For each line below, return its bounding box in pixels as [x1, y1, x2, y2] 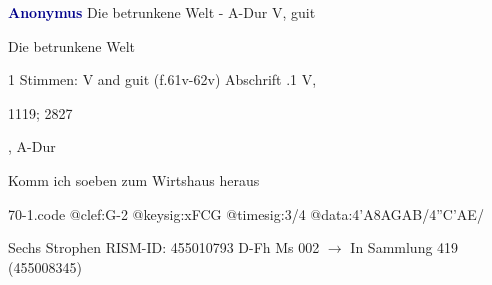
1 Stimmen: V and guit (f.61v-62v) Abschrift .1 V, [8, 69, 317, 90]
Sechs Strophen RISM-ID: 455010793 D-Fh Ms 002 [8, 237, 320, 258]
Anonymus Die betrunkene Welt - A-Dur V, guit [8, 2, 316, 22]
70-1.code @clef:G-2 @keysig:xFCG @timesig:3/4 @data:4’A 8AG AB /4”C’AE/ [8, 203, 484, 224]
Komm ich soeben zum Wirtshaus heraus [8, 169, 260, 190]
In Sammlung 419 [350, 237, 459, 258]
